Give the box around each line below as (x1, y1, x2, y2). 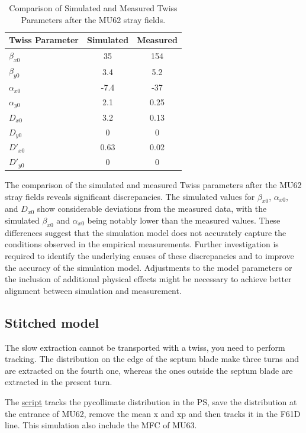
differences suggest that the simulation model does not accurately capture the (5, 226, 286, 238)
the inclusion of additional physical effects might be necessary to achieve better (5, 273, 292, 285)
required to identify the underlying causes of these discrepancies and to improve (5, 249, 294, 261)
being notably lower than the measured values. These (87, 214, 281, 226)
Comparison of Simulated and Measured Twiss (9, 2, 178, 14)
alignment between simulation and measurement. (5, 284, 182, 296)
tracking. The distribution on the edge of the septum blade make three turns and (5, 353, 299, 365)
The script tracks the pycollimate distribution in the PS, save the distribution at (5, 395, 297, 408)
